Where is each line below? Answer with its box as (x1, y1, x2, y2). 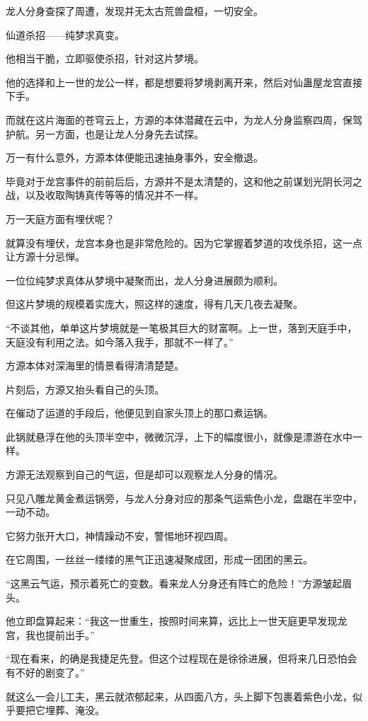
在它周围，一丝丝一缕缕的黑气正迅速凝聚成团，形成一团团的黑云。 (6, 552, 313, 567)
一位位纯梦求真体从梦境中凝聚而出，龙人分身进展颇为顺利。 (6, 272, 283, 287)
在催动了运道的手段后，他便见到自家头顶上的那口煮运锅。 (6, 405, 273, 420)
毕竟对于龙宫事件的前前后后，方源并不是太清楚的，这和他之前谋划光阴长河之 (6, 173, 362, 188)
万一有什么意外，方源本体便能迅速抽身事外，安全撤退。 (6, 150, 263, 165)
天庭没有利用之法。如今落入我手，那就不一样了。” (6, 334, 234, 349)
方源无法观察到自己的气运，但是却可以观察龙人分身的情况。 (6, 467, 283, 482)
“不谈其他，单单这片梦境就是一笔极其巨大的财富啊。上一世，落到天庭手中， (6, 320, 357, 335)
